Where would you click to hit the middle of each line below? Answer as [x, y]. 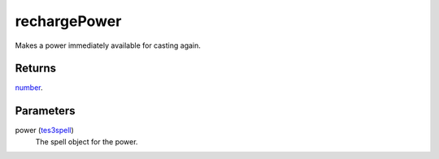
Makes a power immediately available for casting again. [108, 45]
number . [29, 88]
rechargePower [68, 21]
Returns [36, 69]
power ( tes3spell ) [45, 131]
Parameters [45, 111]
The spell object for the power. [87, 141]
